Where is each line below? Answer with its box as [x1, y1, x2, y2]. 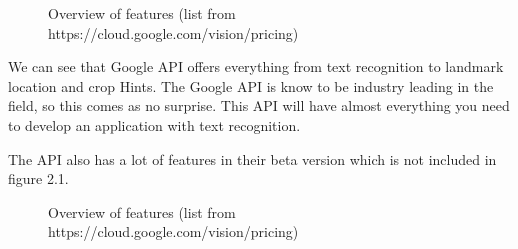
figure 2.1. [8, 168, 69, 189]
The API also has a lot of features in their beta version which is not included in [8, 148, 497, 169]
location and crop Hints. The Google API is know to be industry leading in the [8, 75, 494, 96]
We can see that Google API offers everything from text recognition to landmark [8, 56, 504, 77]
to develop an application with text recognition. [8, 114, 301, 135]
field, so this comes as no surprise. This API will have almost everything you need [8, 95, 510, 116]
